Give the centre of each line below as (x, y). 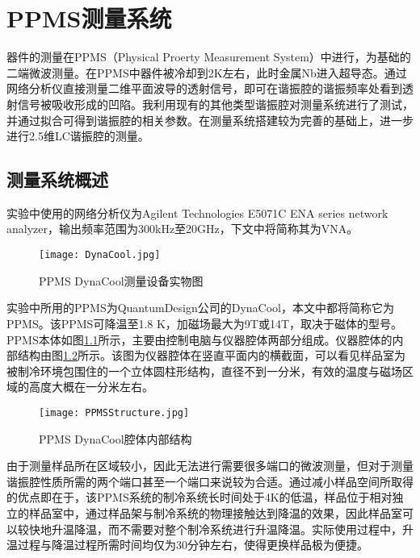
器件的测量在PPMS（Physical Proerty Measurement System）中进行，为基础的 (209, 57)
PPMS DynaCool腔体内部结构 (115, 438)
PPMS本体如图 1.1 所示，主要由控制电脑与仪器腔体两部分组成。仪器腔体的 (199, 339)
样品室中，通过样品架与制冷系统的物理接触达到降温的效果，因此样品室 (215, 512)
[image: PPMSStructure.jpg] (114, 412)
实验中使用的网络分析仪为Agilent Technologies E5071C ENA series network (197, 212)
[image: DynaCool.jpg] (100, 255)
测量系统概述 (57, 179)
